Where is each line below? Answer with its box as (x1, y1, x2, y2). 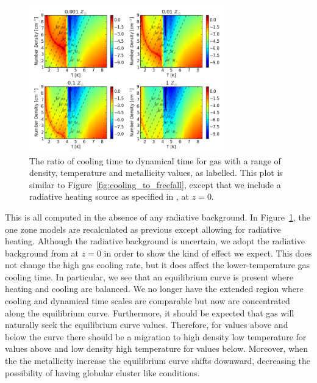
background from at (5, 246, 79, 259)
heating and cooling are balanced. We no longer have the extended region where (5, 282, 304, 295)
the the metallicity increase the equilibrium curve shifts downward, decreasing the (5, 354, 310, 367)
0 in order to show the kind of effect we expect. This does (96, 246, 312, 259)
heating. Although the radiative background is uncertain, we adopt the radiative (5, 235, 305, 247)
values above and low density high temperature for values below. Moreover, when (5, 342, 308, 355)
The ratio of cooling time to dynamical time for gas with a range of (29, 154, 281, 167)
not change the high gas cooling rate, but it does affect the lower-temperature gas (5, 258, 310, 271)
